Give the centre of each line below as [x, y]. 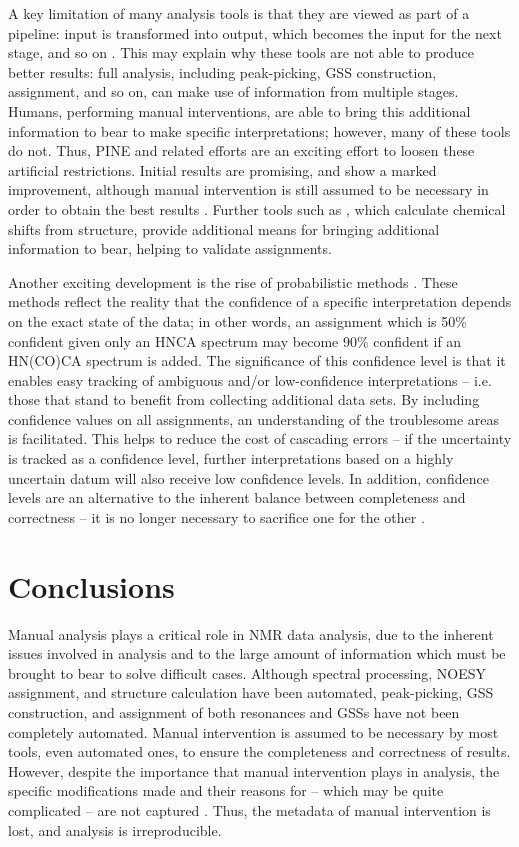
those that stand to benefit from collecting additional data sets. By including [244, 399]
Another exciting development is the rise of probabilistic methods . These [233, 281]
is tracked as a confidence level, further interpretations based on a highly [231, 458]
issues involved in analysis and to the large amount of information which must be [257, 653]
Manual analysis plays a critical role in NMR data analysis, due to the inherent [251, 633]
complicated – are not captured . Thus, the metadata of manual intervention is [249, 809]
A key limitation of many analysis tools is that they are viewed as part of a [239, 13]
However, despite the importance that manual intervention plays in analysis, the [254, 770]
